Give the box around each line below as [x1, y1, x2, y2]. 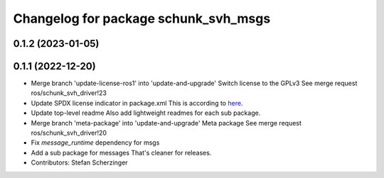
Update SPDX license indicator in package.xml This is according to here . [31, 99, 243, 107]
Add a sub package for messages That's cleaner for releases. [31, 148, 212, 157]
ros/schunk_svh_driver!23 [31, 89, 107, 97]
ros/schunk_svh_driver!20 [31, 128, 107, 138]
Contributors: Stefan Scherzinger [31, 158, 128, 167]
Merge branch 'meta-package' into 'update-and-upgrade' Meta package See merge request [31, 118, 302, 127]
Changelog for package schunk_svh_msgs [13, 11, 271, 26]
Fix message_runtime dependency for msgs [31, 138, 160, 147]
